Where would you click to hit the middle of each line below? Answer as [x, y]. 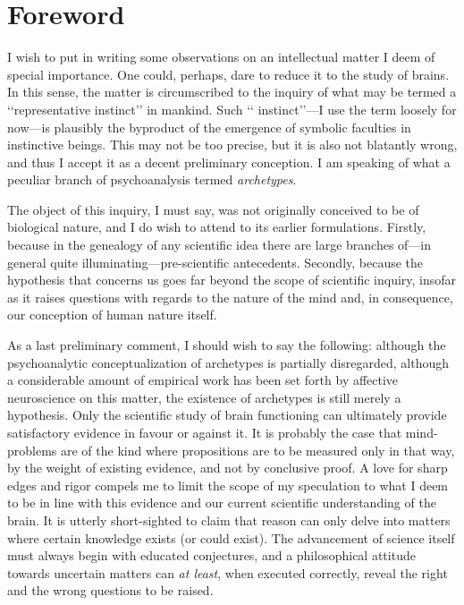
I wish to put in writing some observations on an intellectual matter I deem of [221, 57]
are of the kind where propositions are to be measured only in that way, [258, 450]
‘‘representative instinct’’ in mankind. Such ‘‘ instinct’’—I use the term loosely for [232, 109]
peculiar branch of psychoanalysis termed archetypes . [152, 179]
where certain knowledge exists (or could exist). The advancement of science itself [231, 537]
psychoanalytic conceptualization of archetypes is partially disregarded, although [228, 362]
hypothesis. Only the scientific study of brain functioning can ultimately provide [227, 415]
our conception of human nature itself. [112, 315]
